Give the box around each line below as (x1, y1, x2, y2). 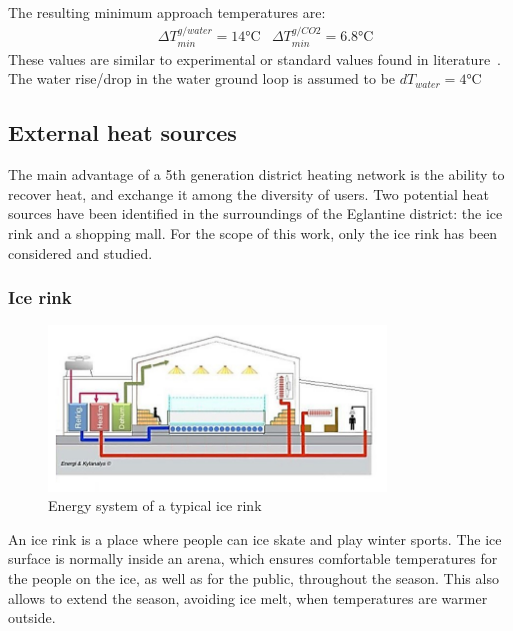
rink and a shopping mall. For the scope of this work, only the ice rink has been (8, 223, 498, 244)
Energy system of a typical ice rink (48, 495, 262, 516)
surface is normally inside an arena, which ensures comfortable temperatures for (8, 548, 498, 569)
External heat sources (8, 117, 237, 148)
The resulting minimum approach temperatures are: (8, 2, 326, 22)
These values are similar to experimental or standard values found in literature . (8, 48, 502, 69)
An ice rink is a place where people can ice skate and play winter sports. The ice (8, 528, 502, 549)
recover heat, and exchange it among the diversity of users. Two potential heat (8, 183, 490, 204)
